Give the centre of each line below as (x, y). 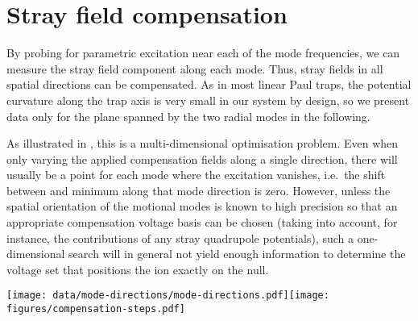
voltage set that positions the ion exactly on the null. (138, 269)
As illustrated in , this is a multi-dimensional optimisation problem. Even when (203, 143)
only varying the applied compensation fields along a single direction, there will (202, 158)
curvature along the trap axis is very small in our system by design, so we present (208, 100)
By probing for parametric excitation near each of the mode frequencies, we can (203, 53)
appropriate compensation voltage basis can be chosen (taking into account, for (202, 222)
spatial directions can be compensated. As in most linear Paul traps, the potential (209, 84)
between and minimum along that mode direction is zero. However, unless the (199, 190)
